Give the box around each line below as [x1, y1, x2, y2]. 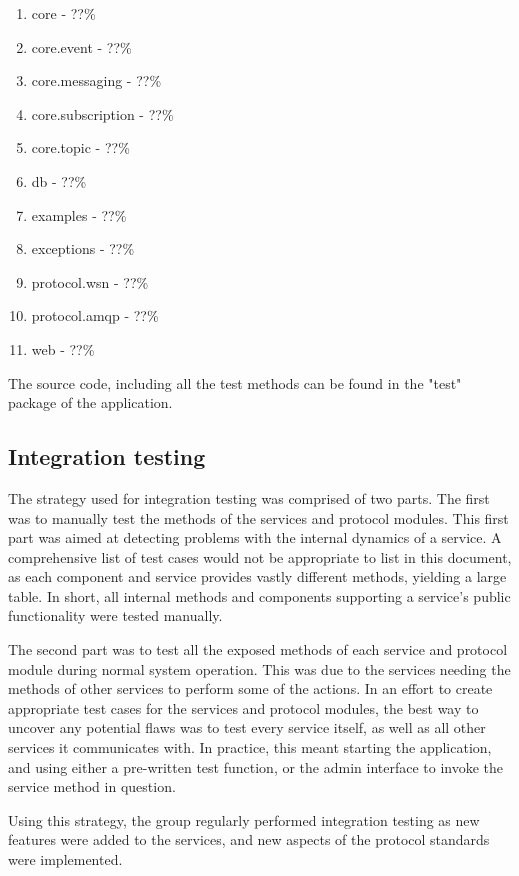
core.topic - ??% [31, 137, 130, 158]
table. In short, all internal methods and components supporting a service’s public [8, 585, 511, 606]
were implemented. [8, 849, 123, 870]
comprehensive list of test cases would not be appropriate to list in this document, [8, 546, 512, 567]
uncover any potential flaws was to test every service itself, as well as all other [8, 717, 486, 738]
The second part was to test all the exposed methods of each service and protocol [8, 639, 508, 660]
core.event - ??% [31, 36, 132, 57]
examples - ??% [31, 204, 127, 225]
